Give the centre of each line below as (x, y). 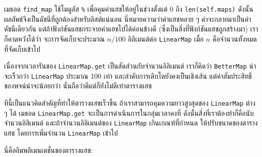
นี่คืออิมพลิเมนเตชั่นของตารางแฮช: (48, 150)
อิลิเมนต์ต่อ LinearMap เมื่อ (166, 38)
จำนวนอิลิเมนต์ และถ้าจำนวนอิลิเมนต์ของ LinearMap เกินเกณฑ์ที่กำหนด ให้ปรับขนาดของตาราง (131, 123)
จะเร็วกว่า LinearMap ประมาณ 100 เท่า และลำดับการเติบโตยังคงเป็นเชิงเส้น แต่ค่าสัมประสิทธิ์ (128, 75)
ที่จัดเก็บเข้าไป (22, 49)
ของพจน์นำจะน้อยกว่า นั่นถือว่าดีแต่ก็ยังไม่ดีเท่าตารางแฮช (78, 86)
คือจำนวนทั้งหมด (235, 38)
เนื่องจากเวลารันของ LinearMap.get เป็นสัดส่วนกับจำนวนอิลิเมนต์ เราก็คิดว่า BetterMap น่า (130, 66)
